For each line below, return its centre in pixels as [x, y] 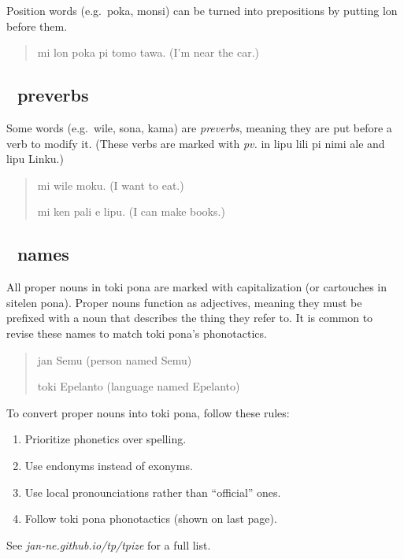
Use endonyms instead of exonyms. [109, 465]
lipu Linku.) [35, 159]
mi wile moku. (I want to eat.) [111, 185]
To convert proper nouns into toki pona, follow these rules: [148, 412]
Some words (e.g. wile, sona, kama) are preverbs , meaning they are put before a [199, 127]
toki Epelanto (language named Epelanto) [139, 386]
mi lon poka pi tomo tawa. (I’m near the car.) [148, 52]
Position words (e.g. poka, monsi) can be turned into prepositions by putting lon [202, 10]
